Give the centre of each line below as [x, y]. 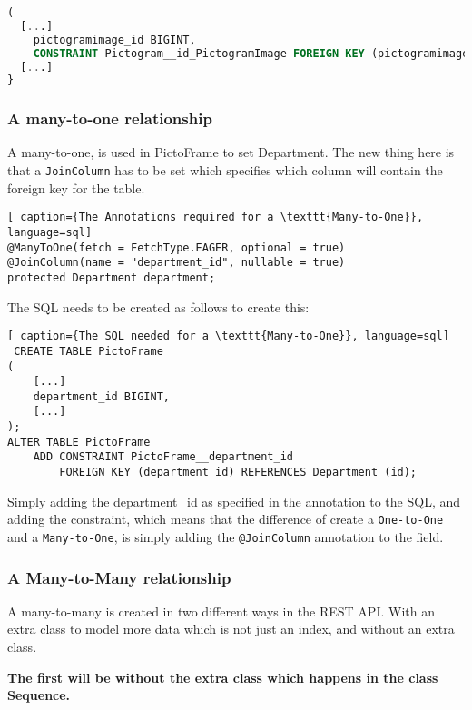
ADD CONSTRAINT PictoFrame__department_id [163, 457]
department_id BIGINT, [101, 396]
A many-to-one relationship [110, 118]
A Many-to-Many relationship [119, 577]
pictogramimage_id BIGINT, [114, 39]
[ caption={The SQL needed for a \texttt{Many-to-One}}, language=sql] [228, 336]
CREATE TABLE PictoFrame [88, 351]
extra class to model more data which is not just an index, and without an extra [231, 629]
